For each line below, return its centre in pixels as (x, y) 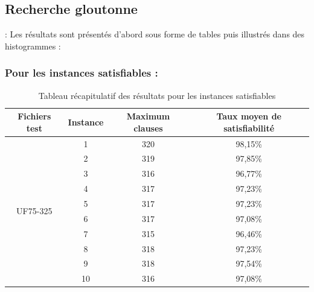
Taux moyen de (249, 116)
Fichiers (34, 116)
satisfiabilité (249, 128)
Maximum (148, 116)
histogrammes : (33, 46)
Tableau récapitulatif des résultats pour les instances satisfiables (157, 95)
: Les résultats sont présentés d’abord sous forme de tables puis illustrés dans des (155, 34)
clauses (148, 128)
